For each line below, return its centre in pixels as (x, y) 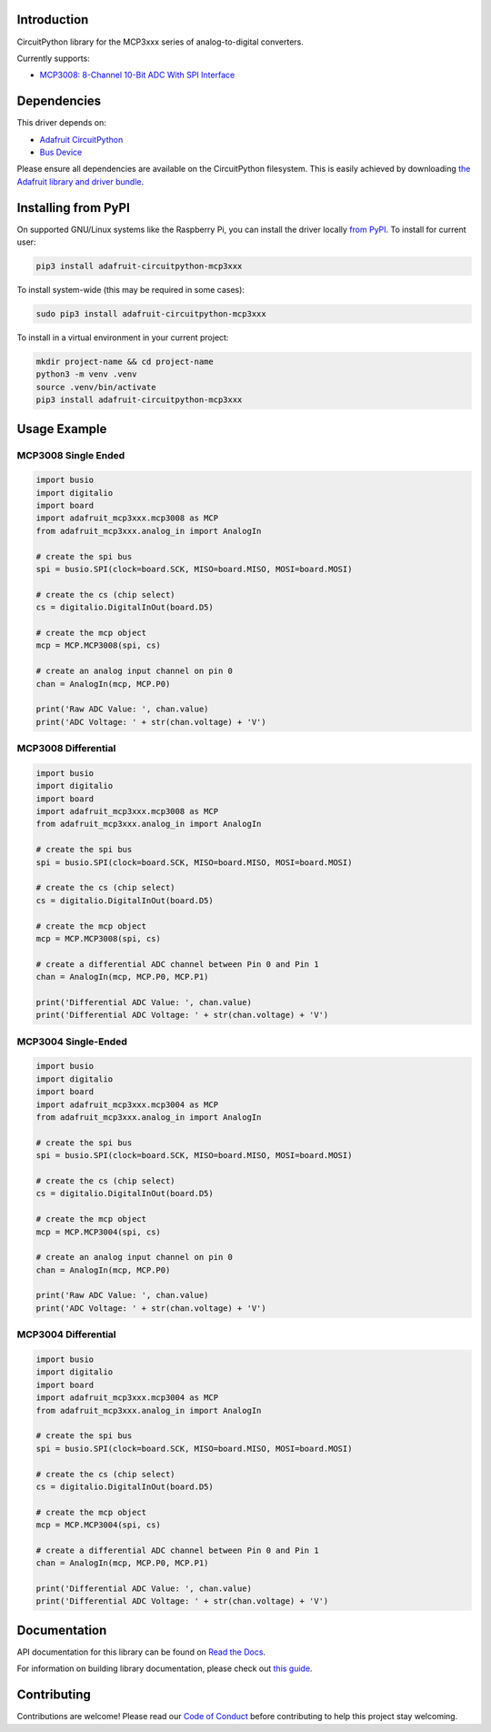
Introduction (53, 20)
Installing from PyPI (74, 208)
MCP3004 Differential (67, 1334)
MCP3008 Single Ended (71, 455)
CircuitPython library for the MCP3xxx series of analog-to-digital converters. (160, 42)
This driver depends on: (61, 123)
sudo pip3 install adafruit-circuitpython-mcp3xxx (151, 314)
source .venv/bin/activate (96, 387)
